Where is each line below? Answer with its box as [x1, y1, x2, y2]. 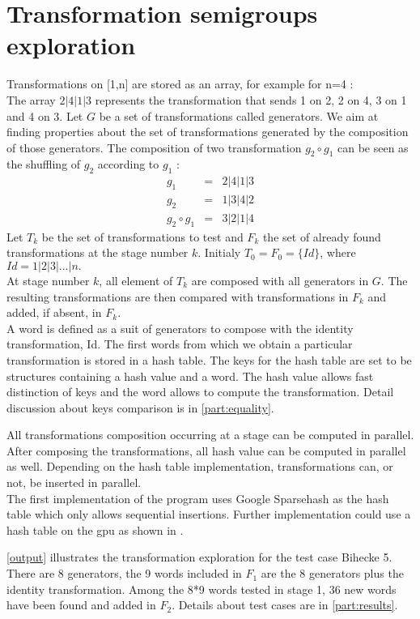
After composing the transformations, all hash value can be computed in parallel [6, 442, 406, 459]
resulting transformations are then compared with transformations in [6, 288, 349, 305]
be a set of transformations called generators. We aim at [99, 107, 379, 124]
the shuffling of [6, 156, 81, 173]
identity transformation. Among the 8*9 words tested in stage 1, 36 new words [6, 580, 397, 597]
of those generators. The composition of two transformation [6, 139, 302, 156]
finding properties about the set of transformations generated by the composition [6, 123, 409, 140]
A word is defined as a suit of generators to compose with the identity [6, 319, 354, 336]
